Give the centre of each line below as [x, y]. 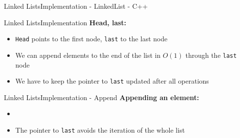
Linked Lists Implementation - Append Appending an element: [102, 97]
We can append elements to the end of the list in [88, 55]
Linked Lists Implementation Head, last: [65, 22]
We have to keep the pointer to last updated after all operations [112, 81]
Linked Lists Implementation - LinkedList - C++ [76, 6]
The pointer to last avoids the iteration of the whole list [100, 129]
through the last [211, 55]
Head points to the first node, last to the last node [91, 39]
